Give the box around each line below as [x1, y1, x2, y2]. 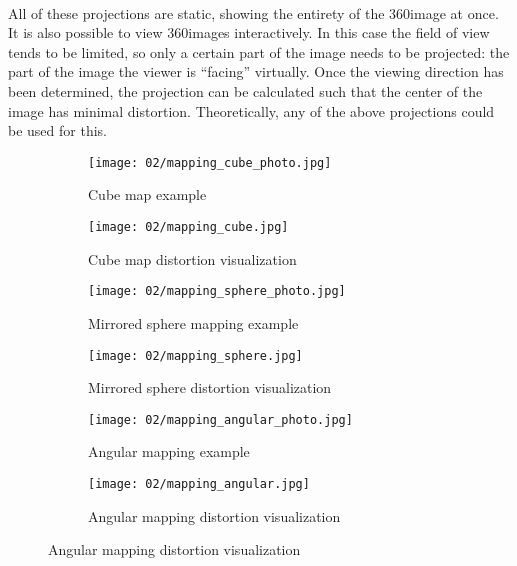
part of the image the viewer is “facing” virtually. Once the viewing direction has [8, 61, 504, 82]
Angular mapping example [88, 441, 250, 462]
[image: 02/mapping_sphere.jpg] [88, 348, 303, 363]
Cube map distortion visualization [88, 248, 297, 269]
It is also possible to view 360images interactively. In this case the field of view [8, 22, 490, 43]
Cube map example [88, 184, 207, 205]
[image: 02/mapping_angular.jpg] [88, 477, 310, 491]
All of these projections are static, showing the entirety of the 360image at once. [8, 2, 499, 23]
